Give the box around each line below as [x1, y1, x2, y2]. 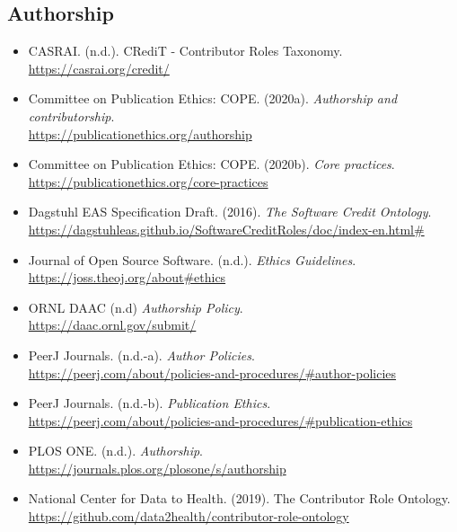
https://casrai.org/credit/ [28, 58, 170, 77]
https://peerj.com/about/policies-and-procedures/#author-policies [28, 363, 397, 382]
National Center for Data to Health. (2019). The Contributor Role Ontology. [28, 489, 451, 508]
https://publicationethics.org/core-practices [28, 172, 268, 191]
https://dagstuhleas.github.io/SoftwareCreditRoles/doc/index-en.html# [28, 219, 425, 238]
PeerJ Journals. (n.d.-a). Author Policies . [28, 345, 255, 364]
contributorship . [28, 106, 115, 125]
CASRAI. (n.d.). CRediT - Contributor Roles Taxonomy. [28, 41, 343, 60]
